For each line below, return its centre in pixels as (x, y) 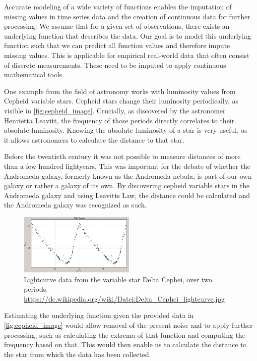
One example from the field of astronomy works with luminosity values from (120, 91)
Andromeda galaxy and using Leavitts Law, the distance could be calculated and (127, 195)
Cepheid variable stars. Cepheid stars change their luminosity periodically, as (121, 101)
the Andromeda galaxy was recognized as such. (75, 205)
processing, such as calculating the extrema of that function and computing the (125, 335)
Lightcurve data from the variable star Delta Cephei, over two (118, 279)
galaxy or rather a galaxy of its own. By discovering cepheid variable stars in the (127, 185)
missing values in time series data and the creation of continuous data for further (127, 16)
